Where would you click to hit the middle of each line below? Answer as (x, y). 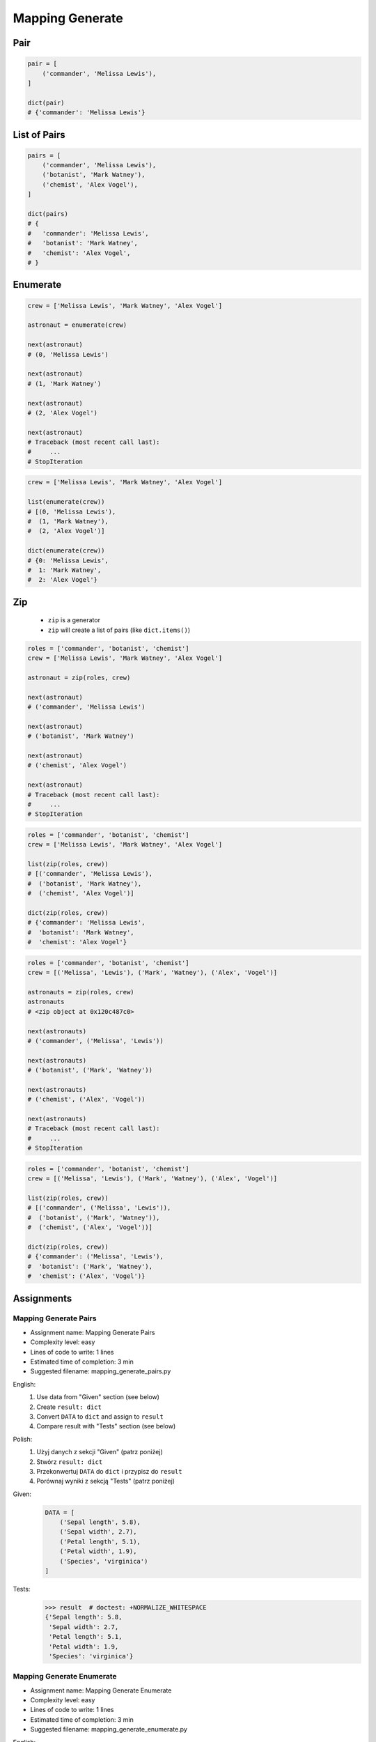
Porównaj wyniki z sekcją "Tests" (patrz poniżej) (106, 1481)
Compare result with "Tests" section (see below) (106, 1426)
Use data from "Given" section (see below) (98, 1397)
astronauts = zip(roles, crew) (81, 992)
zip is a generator (74, 620)
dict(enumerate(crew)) (66, 551)
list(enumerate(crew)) (66, 502)
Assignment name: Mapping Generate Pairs (93, 1332)
